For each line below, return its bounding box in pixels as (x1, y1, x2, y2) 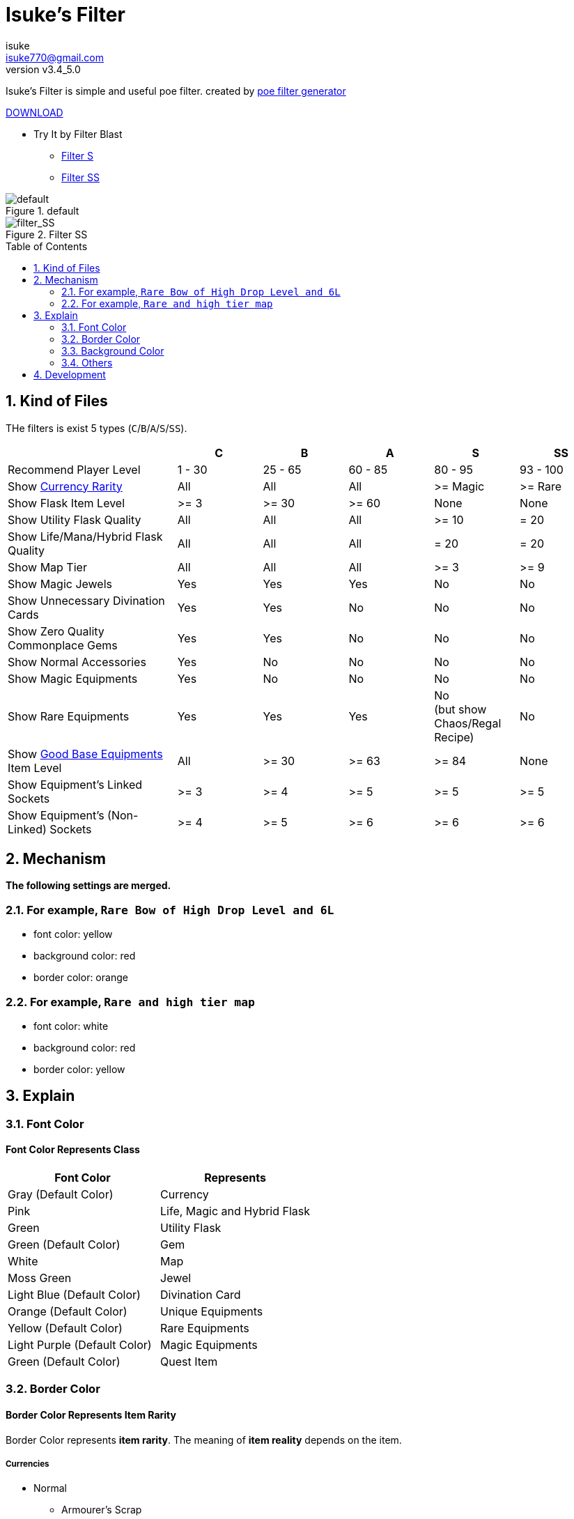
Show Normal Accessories (8, 654, 146, 669)
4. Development (33, 368, 106, 380)
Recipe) (434, 730, 474, 744)
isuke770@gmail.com (6, 51, 104, 63)
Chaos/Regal (434, 716, 502, 730)
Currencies (6, 1458, 49, 1469)
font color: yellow (33, 928, 113, 941)
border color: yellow (33, 1063, 125, 1075)
